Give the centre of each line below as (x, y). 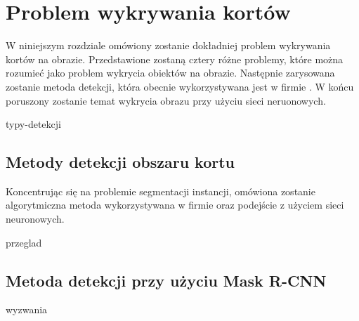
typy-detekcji (33, 124)
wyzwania (27, 309)
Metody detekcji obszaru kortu (120, 162)
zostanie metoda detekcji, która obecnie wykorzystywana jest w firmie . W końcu (180, 86)
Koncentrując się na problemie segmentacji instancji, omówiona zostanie (161, 191)
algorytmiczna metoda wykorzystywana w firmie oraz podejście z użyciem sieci (175, 205)
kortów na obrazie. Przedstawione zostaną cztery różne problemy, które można (175, 59)
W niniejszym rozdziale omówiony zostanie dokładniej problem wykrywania (168, 45)
